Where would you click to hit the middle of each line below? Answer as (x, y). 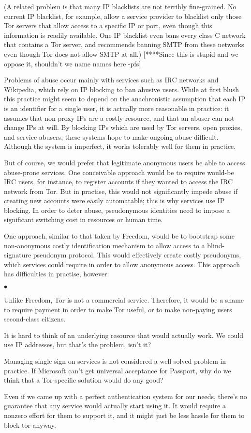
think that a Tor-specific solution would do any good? (84, 380)
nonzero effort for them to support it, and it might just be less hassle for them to (124, 415)
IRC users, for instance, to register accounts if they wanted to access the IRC (118, 182)
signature (18, 255)
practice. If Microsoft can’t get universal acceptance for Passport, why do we (118, 370)
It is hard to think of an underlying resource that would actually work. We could (124, 335)
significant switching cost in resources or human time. (83, 219)
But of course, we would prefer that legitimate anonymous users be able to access (125, 162)
